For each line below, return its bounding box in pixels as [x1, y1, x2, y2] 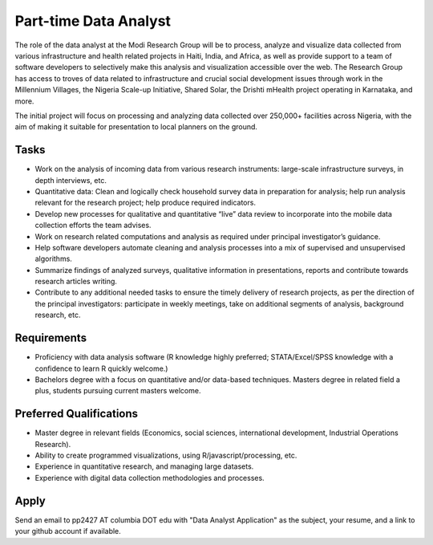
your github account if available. [14, 527, 122, 536]
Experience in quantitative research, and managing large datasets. [34, 462, 254, 471]
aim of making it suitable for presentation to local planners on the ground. [14, 122, 258, 132]
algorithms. [34, 254, 72, 264]
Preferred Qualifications [14, 407, 139, 421]
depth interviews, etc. [34, 175, 107, 185]
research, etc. [34, 310, 81, 320]
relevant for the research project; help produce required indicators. [34, 197, 257, 208]
